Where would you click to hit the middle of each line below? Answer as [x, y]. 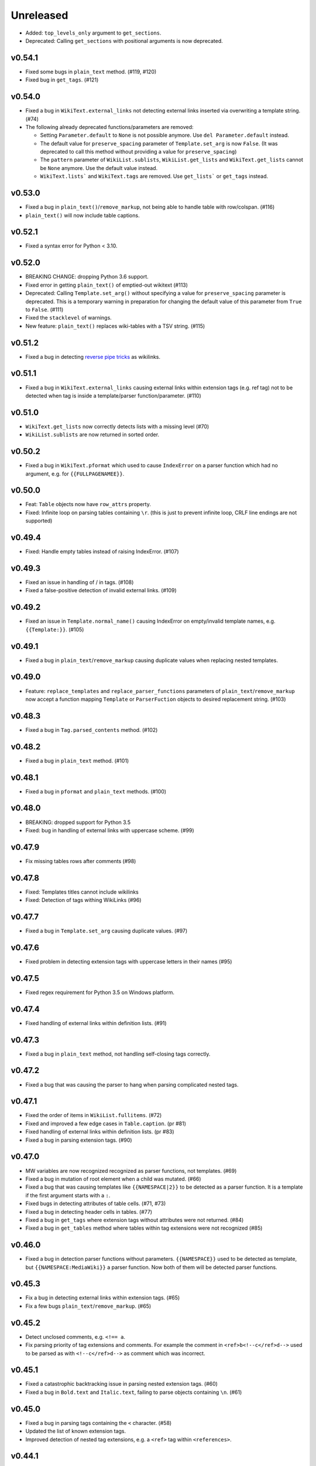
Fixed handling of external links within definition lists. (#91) [96, 1023]
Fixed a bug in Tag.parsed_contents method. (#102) [92, 729]
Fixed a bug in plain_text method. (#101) [77, 761]
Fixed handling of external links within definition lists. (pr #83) [100, 1132]
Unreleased [39, 15]
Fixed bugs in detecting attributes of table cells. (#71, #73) [96, 1204]
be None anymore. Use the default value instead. [99, 168]
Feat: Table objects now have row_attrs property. [88, 504]
